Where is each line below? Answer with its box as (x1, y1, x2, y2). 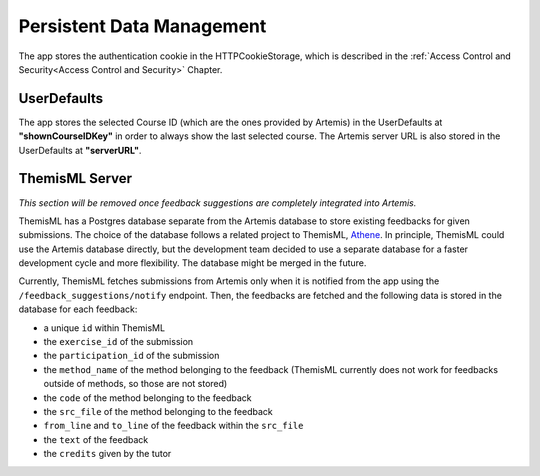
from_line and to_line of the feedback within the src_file (43, 420, 304, 432)
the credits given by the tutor (43, 448, 172, 460)
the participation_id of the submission (43, 350, 220, 362)
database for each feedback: (18, 303, 138, 315)
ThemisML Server (18, 170, 133, 187)
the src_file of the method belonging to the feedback (43, 406, 274, 417)
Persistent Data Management (18, 15, 267, 37)
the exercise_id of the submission (43, 336, 194, 348)
